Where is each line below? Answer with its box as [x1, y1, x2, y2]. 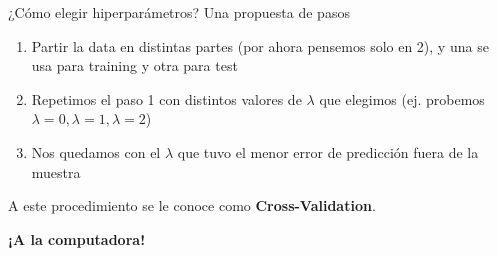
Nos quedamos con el [31, 141, 161, 162]
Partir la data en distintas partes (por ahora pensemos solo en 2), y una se [31, 35, 489, 56]
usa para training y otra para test [31, 55, 238, 76]
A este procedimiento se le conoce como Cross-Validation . [8, 195, 376, 216]
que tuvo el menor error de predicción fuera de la [177, 141, 479, 162]
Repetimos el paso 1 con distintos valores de [31, 88, 302, 109]
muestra [31, 161, 81, 182]
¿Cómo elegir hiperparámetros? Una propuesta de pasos [8, 2, 350, 22]
